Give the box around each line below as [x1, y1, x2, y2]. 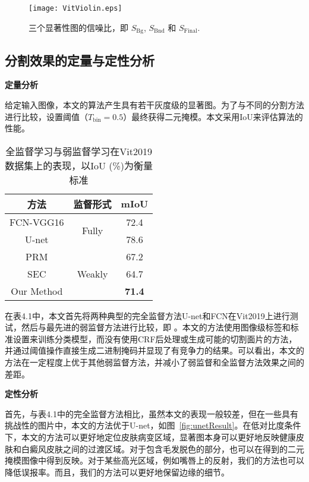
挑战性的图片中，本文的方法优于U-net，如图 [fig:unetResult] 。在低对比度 [5, 419, 285, 431]
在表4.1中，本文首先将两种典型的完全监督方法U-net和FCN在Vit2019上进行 [5, 309, 290, 322]
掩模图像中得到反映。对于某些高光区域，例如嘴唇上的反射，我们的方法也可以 [5, 454, 304, 467]
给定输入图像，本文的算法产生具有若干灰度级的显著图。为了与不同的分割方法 [5, 98, 304, 111]
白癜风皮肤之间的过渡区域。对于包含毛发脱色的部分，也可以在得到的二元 [21, 442, 304, 455]
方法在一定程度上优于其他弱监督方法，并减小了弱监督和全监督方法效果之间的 [5, 356, 304, 368]
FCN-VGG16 [10, 215, 64, 229]
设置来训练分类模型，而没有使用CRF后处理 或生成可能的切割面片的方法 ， [12, 332, 297, 345]
